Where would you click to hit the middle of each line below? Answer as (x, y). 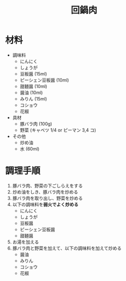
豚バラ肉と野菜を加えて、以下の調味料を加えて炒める (67, 248)
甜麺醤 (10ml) (33, 86)
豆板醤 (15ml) (33, 73)
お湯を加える (25, 242)
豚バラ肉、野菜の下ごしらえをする (47, 185)
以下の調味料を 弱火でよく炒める (45, 204)
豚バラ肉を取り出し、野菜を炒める (47, 198)
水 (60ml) (29, 148)
